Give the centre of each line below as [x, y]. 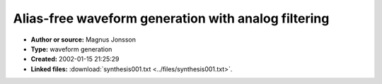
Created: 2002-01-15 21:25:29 [75, 59]
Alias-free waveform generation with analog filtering [171, 18]
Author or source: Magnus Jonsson [83, 40]
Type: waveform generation [71, 49]
